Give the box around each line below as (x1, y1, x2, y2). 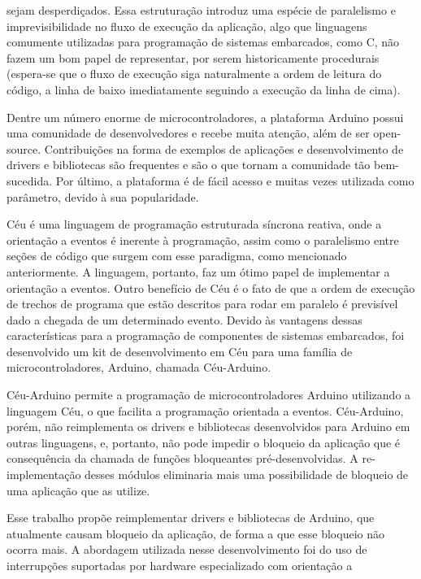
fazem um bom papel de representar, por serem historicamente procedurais (7, 49, 380, 66)
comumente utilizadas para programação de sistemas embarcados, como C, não (7, 33, 400, 50)
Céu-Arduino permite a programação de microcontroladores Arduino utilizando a (7, 386, 411, 403)
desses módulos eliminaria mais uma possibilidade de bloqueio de (85, 466, 409, 483)
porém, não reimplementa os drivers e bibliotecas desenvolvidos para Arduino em (7, 418, 410, 435)
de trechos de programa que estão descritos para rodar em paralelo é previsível (7, 295, 398, 312)
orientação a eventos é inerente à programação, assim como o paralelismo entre (7, 231, 399, 248)
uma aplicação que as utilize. (7, 481, 150, 498)
